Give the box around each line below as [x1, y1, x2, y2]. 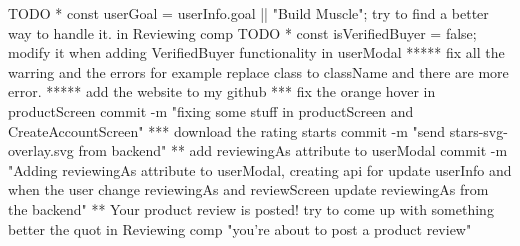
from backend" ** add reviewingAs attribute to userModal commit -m [78, 140, 508, 161]
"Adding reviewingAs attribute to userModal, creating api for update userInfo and [8, 159, 512, 180]
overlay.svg [8, 140, 74, 161]
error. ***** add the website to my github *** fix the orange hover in [8, 81, 436, 102]
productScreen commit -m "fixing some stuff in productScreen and [8, 100, 414, 121]
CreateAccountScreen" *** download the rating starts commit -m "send [8, 120, 446, 141]
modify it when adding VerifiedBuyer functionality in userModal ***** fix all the [8, 42, 505, 63]
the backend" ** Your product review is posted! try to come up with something [8, 198, 494, 219]
